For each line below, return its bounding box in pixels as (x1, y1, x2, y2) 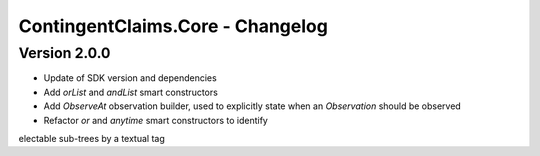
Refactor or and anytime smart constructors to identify (43, 114, 269, 126)
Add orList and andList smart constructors (43, 86, 219, 98)
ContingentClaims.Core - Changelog (18, 15, 329, 37)
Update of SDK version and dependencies (43, 72, 217, 84)
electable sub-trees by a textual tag (18, 132, 165, 144)
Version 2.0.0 (18, 44, 111, 62)
